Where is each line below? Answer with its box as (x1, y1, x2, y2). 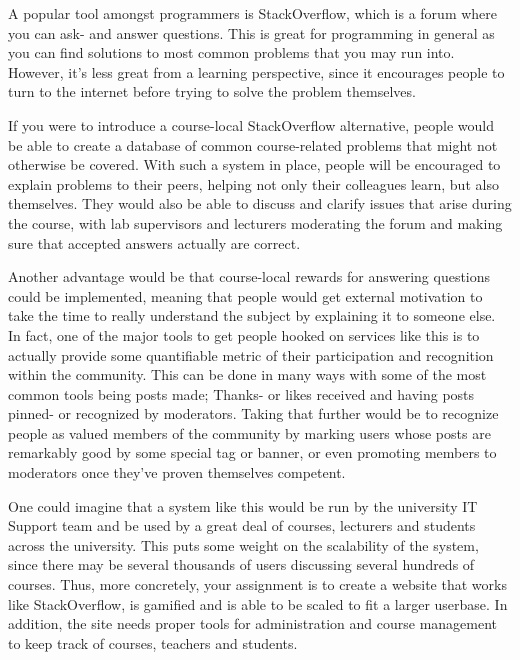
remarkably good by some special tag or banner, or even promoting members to (8, 442, 497, 463)
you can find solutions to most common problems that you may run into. (8, 42, 455, 63)
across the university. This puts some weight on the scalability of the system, (8, 534, 479, 555)
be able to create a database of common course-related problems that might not (8, 134, 498, 155)
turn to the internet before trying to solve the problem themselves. (8, 81, 416, 102)
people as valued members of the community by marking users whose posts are (8, 422, 491, 443)
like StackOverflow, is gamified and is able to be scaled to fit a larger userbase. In (8, 593, 508, 614)
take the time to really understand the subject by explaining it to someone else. (8, 305, 496, 326)
